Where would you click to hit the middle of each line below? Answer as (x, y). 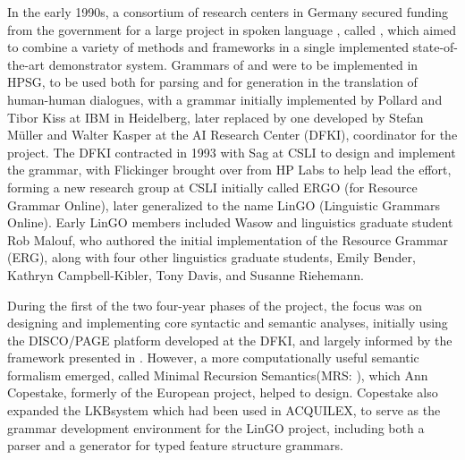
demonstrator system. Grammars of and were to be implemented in (233, 64)
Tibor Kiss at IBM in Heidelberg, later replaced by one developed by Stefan (216, 117)
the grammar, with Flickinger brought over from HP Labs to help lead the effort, (229, 170)
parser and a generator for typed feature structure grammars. (175, 445)
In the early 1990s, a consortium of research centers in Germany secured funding (228, 12)
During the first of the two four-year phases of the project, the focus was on (215, 305)
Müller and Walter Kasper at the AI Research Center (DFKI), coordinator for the (232, 135)
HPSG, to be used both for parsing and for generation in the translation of (212, 82)
